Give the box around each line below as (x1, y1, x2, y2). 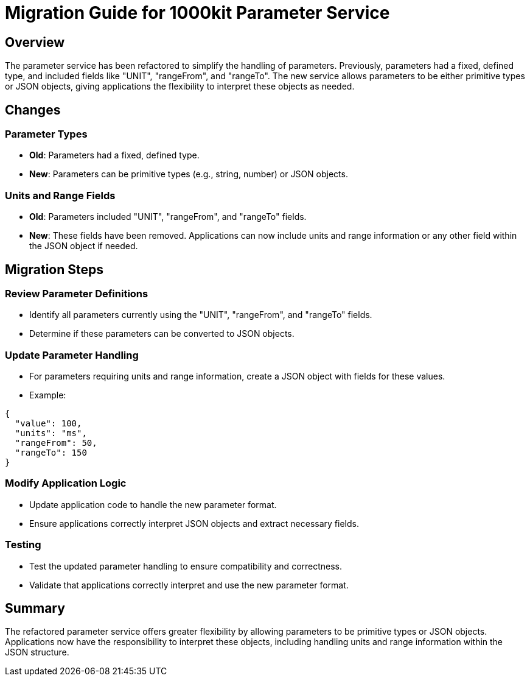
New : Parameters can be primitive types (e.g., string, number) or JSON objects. (29, 169, 348, 180)
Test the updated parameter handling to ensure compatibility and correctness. (29, 560, 343, 571)
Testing (5, 538, 41, 551)
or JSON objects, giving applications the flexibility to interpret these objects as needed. (5, 81, 355, 92)
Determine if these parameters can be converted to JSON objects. (29, 328, 295, 339)
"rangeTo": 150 (15, 448, 87, 458)
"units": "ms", (15, 428, 87, 439)
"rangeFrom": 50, (15, 438, 97, 448)
